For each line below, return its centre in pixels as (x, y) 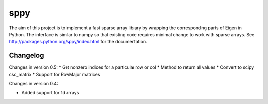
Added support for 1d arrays (50, 93)
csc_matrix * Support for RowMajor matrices (55, 74)
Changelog (27, 56)
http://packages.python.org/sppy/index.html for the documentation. (78, 42)
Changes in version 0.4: (33, 84)
